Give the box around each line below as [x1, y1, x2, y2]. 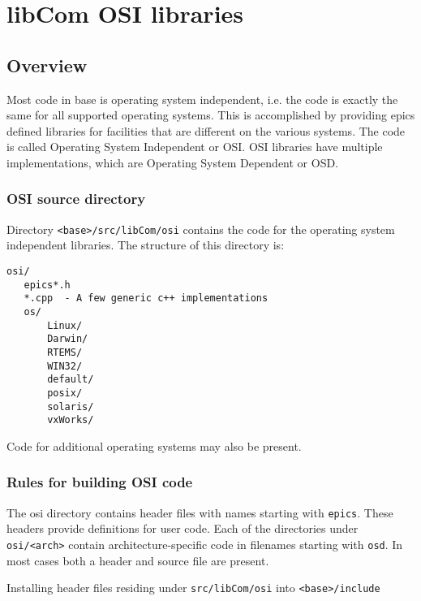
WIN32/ [47, 360, 83, 372]
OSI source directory [6, 188, 146, 209]
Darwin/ [47, 333, 88, 345]
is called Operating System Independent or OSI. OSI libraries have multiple [6, 138, 383, 155]
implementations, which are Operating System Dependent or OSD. [6, 153, 339, 171]
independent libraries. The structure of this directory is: [6, 236, 285, 253]
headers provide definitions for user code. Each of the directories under [6, 520, 359, 537]
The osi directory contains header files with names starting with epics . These [6, 504, 393, 521]
